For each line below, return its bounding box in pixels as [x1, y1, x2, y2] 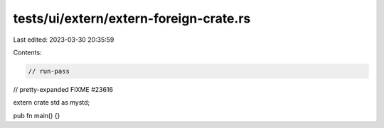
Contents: [13, 48, 42, 57]
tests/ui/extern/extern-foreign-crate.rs [13, 11, 251, 26]
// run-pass [28, 67, 70, 75]
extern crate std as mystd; [13, 98, 90, 107]
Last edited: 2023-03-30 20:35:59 [13, 35, 114, 44]
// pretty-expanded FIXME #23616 [13, 85, 114, 93]
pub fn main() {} [13, 111, 60, 120]
